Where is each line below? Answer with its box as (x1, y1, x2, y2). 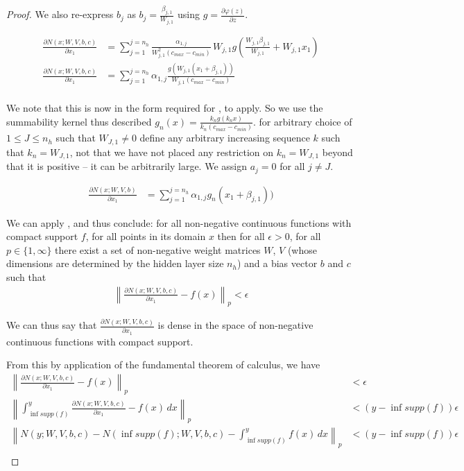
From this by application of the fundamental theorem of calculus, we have (6, 357, 320, 372)
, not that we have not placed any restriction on (69, 144, 274, 159)
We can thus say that (6, 318, 97, 332)
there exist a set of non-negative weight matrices (55, 242, 261, 257)
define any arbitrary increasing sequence (139, 130, 310, 145)
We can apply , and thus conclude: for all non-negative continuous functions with (6, 215, 352, 230)
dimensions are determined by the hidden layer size (6, 256, 224, 271)
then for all (217, 229, 265, 243)
